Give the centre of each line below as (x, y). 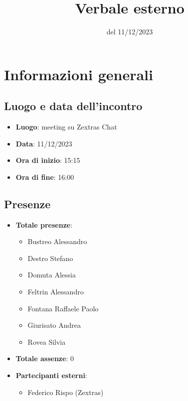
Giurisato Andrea (54, 325)
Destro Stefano (50, 258)
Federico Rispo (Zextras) (66, 392)
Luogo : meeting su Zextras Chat (66, 127)
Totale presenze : (44, 224)
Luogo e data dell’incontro (73, 106)
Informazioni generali (79, 74)
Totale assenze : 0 (45, 358)
